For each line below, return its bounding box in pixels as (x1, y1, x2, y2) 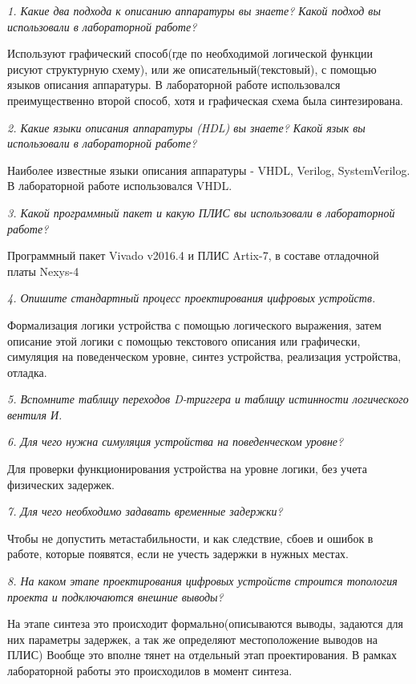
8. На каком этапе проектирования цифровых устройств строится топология (7, 573, 398, 589)
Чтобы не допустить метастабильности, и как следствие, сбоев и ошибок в (7, 529, 374, 546)
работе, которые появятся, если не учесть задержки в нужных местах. (7, 545, 349, 562)
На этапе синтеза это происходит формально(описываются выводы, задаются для (7, 615, 403, 632)
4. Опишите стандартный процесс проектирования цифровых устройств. (7, 289, 376, 306)
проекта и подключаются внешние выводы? (7, 588, 224, 605)
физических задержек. (7, 476, 115, 492)
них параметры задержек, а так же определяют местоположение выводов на (7, 630, 378, 647)
